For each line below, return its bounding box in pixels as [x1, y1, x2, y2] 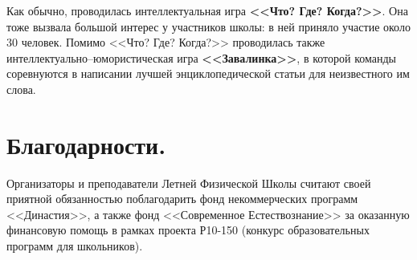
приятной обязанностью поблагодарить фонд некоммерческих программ [6, 190, 358, 207]
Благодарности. [6, 128, 166, 160]
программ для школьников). [6, 238, 143, 254]
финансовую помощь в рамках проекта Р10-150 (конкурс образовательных [6, 221, 370, 238]
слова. [6, 80, 36, 97]
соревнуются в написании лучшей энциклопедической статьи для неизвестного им [6, 65, 410, 82]
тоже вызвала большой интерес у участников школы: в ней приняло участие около [6, 18, 411, 35]
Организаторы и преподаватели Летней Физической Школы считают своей [6, 174, 371, 191]
